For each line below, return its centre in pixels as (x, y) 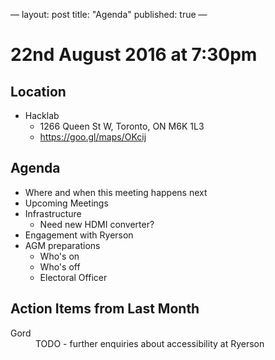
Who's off (60, 266)
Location (38, 91)
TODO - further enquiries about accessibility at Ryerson (150, 343)
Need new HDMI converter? (97, 224)
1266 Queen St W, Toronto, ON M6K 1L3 (122, 126)
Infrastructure (53, 213)
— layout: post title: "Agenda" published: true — (109, 14)
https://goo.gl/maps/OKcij (93, 137)
